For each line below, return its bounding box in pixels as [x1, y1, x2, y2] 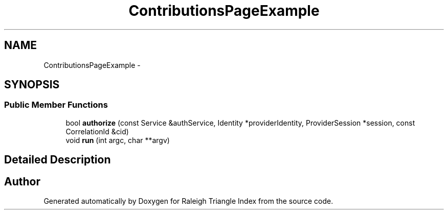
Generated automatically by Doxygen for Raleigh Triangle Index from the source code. [43, 197, 333, 206]
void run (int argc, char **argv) [65, 135, 170, 145]
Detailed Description [4, 153, 111, 167]
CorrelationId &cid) [65, 127, 129, 136]
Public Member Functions [4, 100, 108, 110]
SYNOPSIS [4, 78, 60, 91]
